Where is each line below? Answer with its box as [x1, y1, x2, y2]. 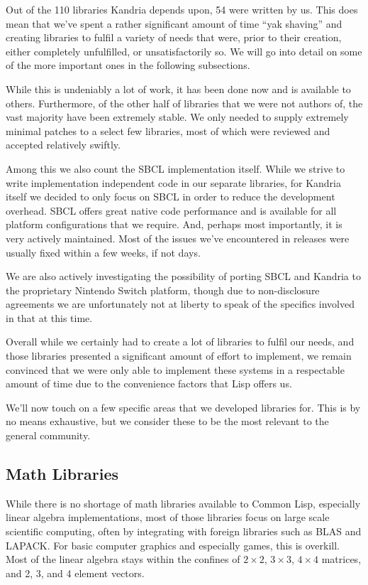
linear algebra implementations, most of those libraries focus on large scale [6, 510, 330, 525]
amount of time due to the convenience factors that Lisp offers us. [6, 376, 292, 391]
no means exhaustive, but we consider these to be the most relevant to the [6, 414, 329, 429]
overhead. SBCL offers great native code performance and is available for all [6, 203, 337, 218]
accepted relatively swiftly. [6, 137, 121, 152]
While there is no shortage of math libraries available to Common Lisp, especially [6, 495, 361, 510]
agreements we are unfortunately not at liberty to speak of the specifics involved [6, 296, 355, 311]
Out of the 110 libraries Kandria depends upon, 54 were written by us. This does [6, 2, 358, 16]
